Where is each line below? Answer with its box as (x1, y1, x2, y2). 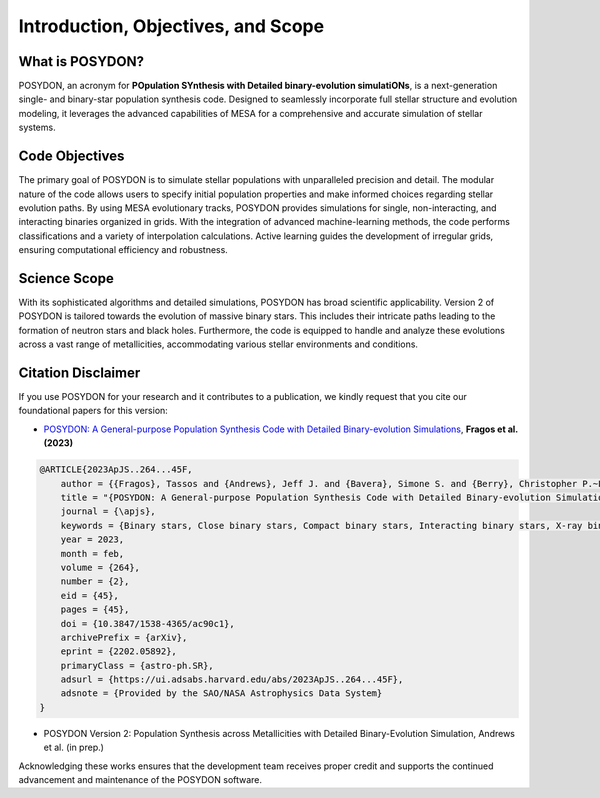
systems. (18, 121, 56, 134)
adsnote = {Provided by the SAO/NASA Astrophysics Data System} (60, 688, 383, 699)
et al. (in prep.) (43, 741, 105, 754)
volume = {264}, (60, 561, 140, 573)
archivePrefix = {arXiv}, (60, 631, 188, 643)
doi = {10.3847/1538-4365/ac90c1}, (60, 618, 235, 629)
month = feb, (60, 548, 125, 559)
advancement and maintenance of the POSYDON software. (18, 774, 263, 786)
